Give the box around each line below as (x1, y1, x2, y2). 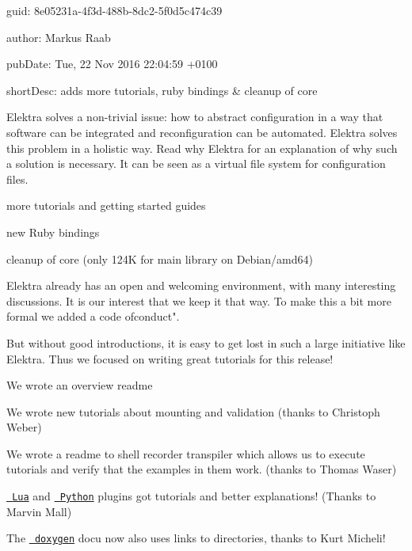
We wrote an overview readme (6, 377, 153, 393)
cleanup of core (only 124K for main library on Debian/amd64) (6, 250, 313, 267)
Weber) (6, 419, 42, 435)
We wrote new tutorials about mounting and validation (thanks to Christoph (6, 403, 380, 420)
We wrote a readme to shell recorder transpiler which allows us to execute (6, 445, 365, 462)
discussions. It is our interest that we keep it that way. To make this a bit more (6, 292, 391, 309)
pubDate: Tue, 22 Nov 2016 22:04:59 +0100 (6, 55, 218, 72)
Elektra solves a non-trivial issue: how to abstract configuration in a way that (6, 108, 383, 125)
